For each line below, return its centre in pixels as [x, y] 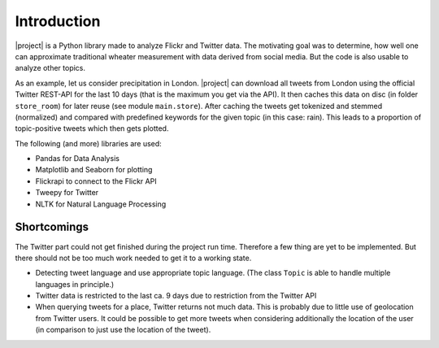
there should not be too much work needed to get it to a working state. [133, 258]
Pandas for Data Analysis [77, 159]
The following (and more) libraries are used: [88, 143]
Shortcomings [52, 227]
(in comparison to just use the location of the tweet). [123, 330]
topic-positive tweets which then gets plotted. [92, 128]
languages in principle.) [75, 284]
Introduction [58, 21]
